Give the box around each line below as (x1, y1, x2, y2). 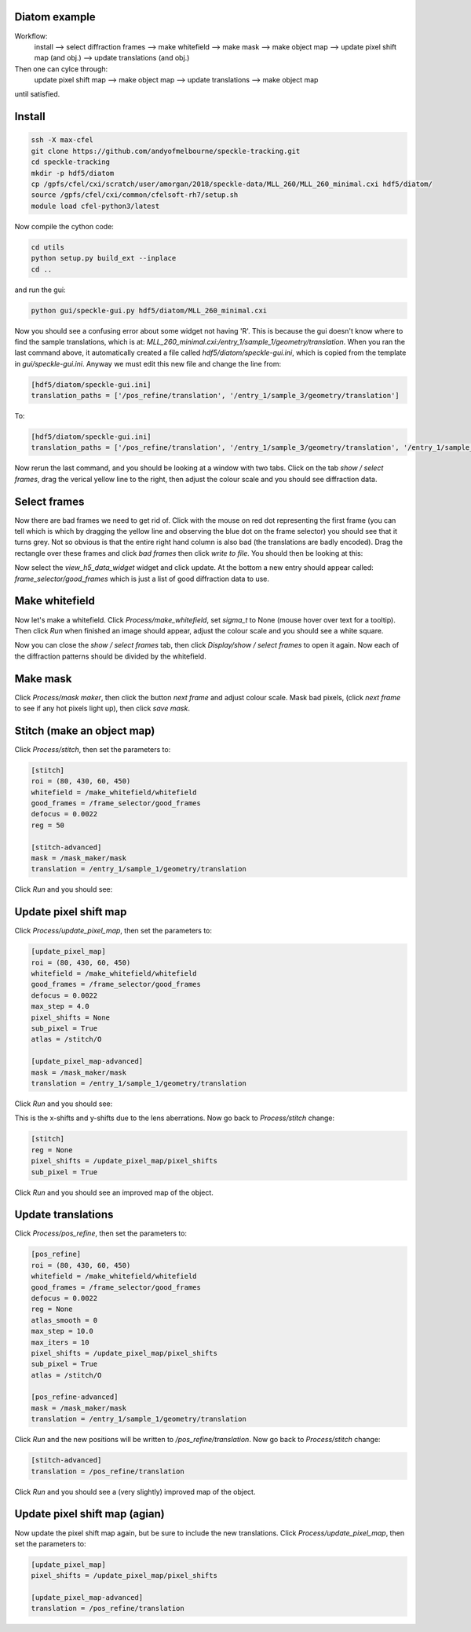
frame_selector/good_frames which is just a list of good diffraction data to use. (14, 574, 270, 583)
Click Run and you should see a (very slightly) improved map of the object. (14, 1487, 256, 1496)
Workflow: (14, 31, 48, 41)
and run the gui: (14, 285, 66, 294)
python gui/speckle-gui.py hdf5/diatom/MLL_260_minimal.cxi (31, 306, 268, 315)
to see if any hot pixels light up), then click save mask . (14, 703, 190, 714)
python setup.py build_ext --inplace (31, 254, 177, 263)
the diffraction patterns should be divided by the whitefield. (14, 652, 207, 661)
